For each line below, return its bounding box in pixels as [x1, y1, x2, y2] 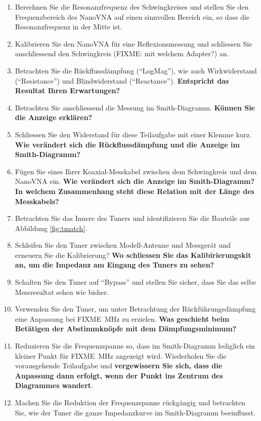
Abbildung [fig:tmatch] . [15, 222, 88, 233]
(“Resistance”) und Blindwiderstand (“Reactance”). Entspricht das [15, 75, 229, 86]
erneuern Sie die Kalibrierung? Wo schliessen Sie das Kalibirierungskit [15, 249, 251, 260]
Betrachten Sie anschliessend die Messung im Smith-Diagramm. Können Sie [15, 102, 255, 112]
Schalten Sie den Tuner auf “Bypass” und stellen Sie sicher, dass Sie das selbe [15, 277, 256, 287]
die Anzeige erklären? [15, 112, 93, 123]
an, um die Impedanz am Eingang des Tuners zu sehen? [15, 259, 214, 270]
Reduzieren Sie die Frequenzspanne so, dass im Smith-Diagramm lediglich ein [15, 340, 255, 351]
